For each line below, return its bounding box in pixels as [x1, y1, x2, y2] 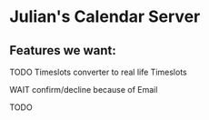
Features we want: [9, 43, 116, 58]
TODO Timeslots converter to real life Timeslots [9, 66, 188, 77]
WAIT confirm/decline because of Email [9, 85, 158, 95]
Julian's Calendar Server [9, 6, 201, 27]
